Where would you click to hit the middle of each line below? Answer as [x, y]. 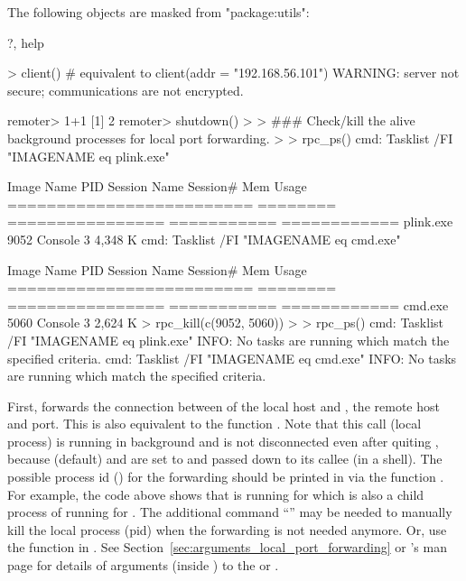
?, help [26, 42]
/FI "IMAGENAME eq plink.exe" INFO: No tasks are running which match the [228, 340]
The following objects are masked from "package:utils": [158, 12]
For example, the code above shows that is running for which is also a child [216, 494]
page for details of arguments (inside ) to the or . [143, 565]
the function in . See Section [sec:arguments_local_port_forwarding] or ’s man [227, 547]
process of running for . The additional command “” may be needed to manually [230, 512]
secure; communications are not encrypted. [126, 90]
